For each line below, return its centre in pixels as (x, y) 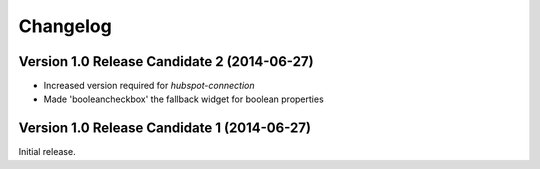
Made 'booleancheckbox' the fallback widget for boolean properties (183, 99)
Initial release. (47, 152)
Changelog (65, 26)
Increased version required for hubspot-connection (149, 86)
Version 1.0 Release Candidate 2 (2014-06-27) (166, 61)
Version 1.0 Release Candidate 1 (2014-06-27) (165, 128)
